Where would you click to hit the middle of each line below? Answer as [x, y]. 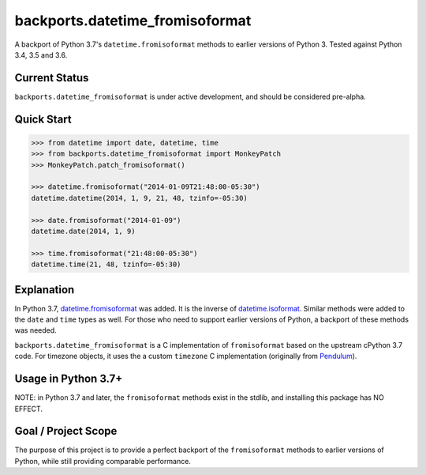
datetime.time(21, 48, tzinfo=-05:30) [106, 264]
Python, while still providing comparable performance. [103, 461]
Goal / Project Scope [66, 431]
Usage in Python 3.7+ [69, 379]
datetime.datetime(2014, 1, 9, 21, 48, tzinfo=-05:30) [139, 198]
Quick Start [43, 119]
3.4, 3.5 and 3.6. [41, 55]
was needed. [35, 330]
